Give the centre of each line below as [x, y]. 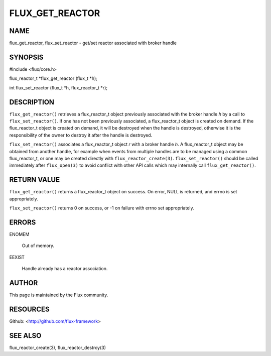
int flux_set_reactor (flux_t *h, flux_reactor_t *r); [58, 87]
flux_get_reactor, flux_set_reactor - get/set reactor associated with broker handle [93, 43]
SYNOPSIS [26, 57]
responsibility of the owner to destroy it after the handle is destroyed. [81, 135]
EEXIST [17, 257]
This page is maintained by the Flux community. [59, 295]
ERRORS [23, 222]
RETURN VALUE [35, 180]
